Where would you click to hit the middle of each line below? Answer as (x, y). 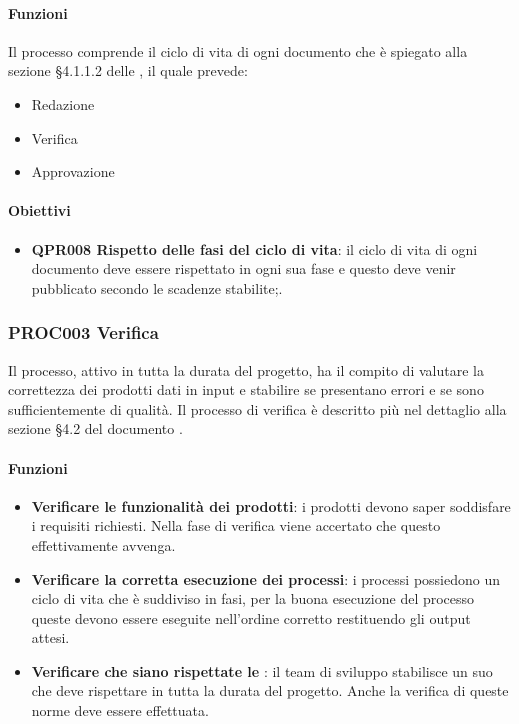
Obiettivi (39, 210)
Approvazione (73, 171)
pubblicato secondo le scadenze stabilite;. (157, 287)
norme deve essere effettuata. (120, 710)
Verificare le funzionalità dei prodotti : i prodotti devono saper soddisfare (271, 505)
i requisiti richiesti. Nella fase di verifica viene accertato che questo (236, 525)
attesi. (50, 637)
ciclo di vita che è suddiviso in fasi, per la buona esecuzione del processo (253, 598)
